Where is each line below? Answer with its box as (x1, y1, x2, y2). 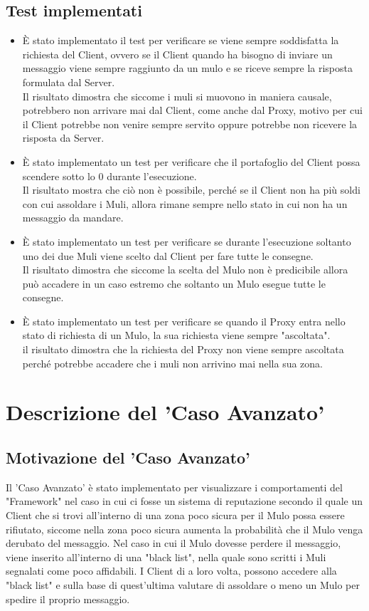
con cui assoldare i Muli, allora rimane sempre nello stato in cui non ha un (22, 196, 348, 211)
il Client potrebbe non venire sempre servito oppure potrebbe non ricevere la (22, 116, 358, 131)
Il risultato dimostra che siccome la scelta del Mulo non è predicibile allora (22, 262, 348, 277)
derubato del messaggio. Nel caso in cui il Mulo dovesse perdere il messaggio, (6, 536, 341, 550)
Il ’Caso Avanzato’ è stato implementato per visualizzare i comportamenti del (6, 479, 343, 494)
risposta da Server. (22, 130, 105, 145)
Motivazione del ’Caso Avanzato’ (6, 446, 250, 469)
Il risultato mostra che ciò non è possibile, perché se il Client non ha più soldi (22, 182, 360, 197)
